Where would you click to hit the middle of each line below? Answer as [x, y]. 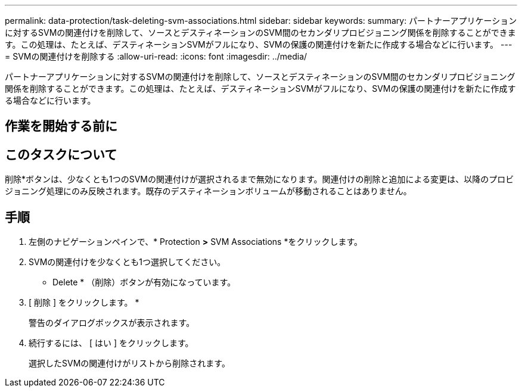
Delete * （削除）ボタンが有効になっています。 [144, 282]
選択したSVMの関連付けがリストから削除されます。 [129, 363]
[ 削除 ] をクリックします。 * [84, 303]
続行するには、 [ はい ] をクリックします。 [111, 343]
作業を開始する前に [61, 126]
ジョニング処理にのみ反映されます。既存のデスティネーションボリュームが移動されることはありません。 [208, 191]
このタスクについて [61, 154]
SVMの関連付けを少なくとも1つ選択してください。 [127, 262]
